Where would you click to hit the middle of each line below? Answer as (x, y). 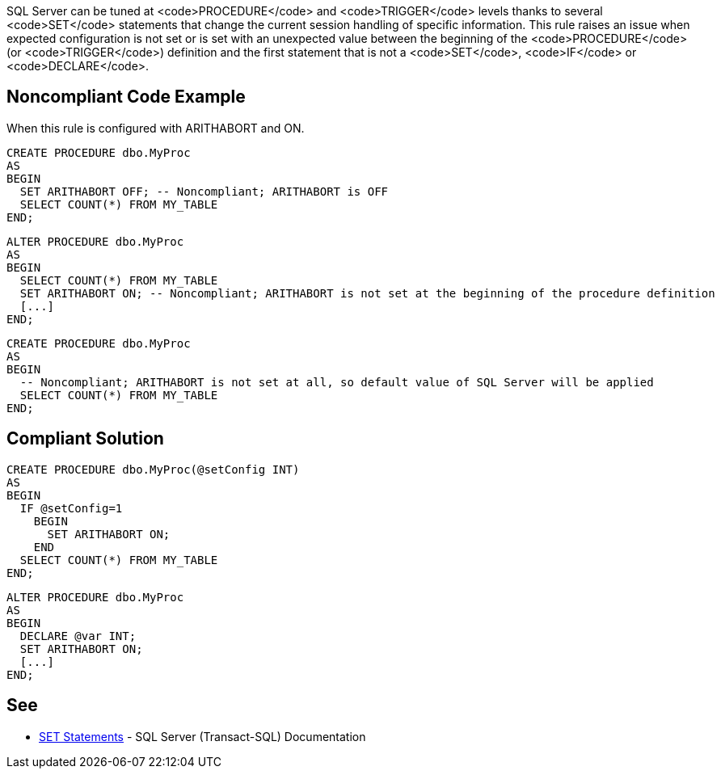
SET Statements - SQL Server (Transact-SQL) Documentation (202, 736)
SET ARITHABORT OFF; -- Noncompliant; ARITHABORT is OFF (204, 191)
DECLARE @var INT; (78, 636)
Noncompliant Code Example (126, 97)
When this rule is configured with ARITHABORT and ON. (156, 128)
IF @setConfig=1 (71, 508)
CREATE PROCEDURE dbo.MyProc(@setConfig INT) (153, 469)
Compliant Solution (85, 439)
